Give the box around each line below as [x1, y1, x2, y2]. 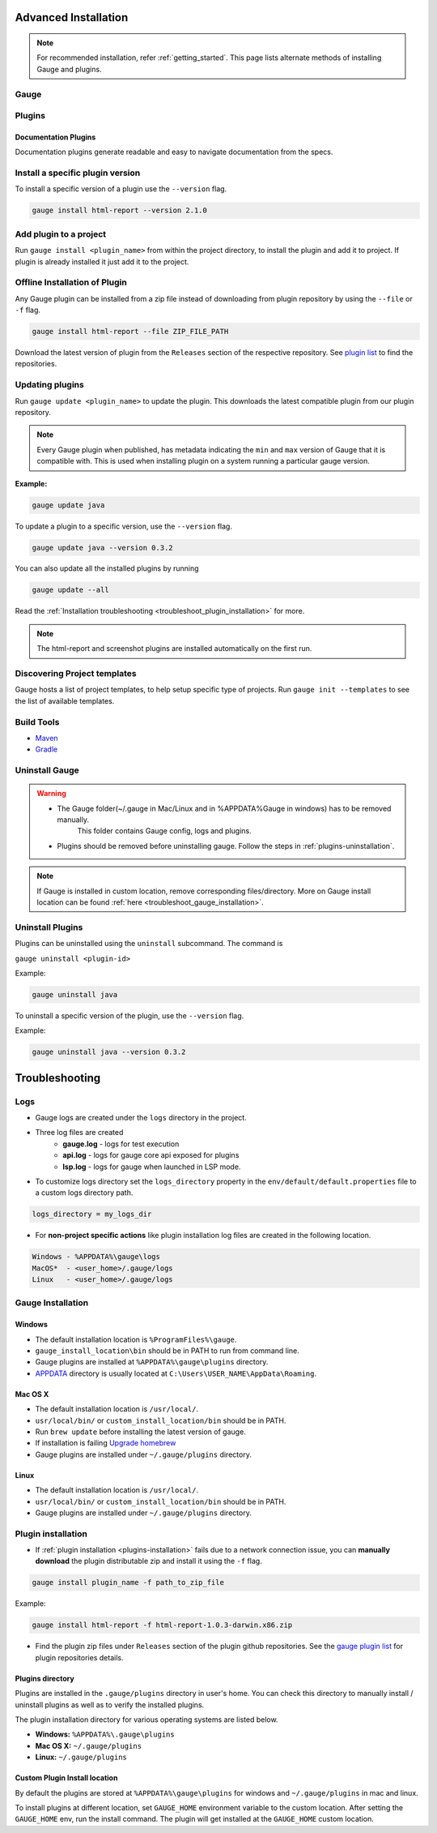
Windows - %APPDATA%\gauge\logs [32, 1253, 161, 1261]
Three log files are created [35, 1128, 124, 1137]
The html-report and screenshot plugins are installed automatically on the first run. [36, 644, 312, 653]
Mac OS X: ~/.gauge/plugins [35, 1741, 142, 1750]
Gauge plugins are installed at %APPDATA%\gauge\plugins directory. [35, 1357, 269, 1367]
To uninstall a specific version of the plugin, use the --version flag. [15, 1010, 244, 1021]
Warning [36, 789, 66, 799]
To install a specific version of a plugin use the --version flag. [15, 184, 227, 194]
